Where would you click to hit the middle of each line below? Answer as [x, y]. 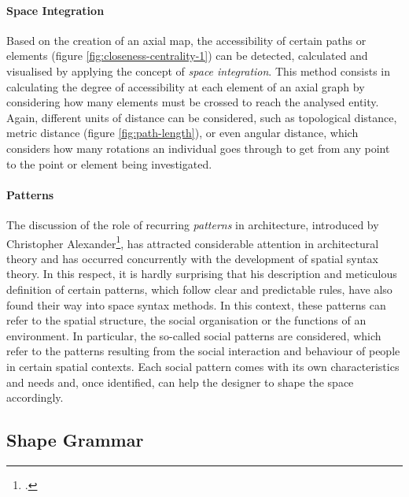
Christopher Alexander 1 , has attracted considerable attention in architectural [193, 242]
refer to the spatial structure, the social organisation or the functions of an [186, 320]
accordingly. [35, 397]
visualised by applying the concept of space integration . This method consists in [199, 70]
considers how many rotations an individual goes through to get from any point [198, 148]
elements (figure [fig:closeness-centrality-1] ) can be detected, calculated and [187, 56]
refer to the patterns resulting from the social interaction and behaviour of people [203, 351]
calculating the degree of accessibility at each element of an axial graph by [186, 86]
